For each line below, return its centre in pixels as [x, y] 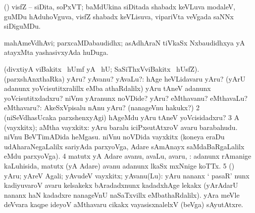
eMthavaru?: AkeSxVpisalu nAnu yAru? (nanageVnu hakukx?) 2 [102, 107]
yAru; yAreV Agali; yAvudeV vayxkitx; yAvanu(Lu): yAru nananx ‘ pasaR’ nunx [127, 175]
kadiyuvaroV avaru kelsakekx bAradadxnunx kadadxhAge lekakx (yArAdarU [121, 185]
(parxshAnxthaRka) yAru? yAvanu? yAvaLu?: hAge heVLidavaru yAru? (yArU [125, 78]
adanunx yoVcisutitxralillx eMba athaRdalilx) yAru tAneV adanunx [107, 88]
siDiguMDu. [22, 26]
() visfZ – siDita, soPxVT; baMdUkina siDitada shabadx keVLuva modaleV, [120, 6]
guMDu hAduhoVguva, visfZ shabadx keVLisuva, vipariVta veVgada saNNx [119, 16]
